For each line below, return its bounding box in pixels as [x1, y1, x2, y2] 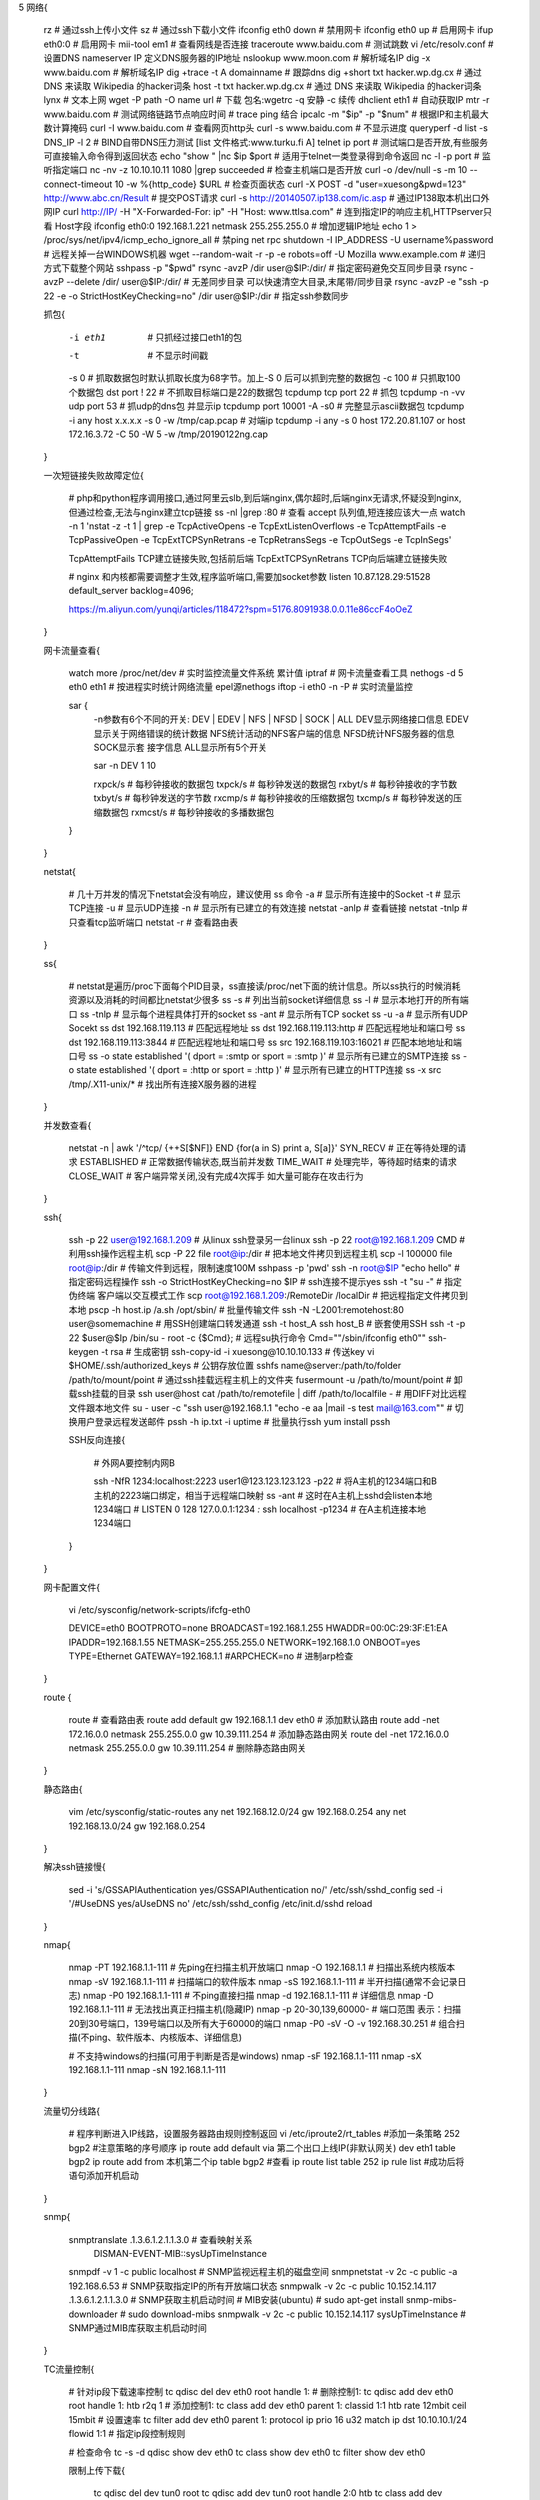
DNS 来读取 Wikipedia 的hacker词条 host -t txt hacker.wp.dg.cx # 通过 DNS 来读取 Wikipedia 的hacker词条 [43, 80, 482, 92]
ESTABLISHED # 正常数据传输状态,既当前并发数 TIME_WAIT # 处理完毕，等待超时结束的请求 [79, 1156, 457, 1168]
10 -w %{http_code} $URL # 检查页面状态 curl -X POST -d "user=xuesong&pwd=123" [114, 178, 467, 190]
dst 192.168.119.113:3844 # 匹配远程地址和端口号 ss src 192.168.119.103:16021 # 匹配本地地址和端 [68, 1036, 462, 1048]
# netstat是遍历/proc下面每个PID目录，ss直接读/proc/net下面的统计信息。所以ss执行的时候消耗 [68, 980, 461, 992]
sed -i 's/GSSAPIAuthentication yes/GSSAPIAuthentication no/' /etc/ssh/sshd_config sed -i [68, 1883, 444, 1895]
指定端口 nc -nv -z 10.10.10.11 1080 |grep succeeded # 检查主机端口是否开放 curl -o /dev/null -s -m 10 [51, 164, 468, 176]
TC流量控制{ [43, 2363, 95, 2375]
